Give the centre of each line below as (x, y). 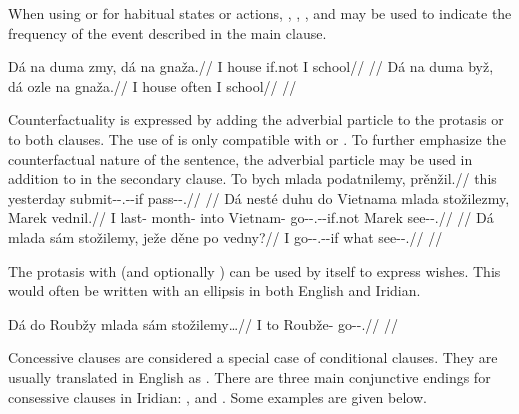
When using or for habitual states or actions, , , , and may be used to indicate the (260, 13)
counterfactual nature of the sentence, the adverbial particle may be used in (240, 158)
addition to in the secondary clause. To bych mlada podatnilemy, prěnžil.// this (252, 178)
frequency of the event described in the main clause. (167, 32)
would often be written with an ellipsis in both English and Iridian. (214, 290)
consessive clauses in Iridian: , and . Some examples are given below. (217, 396)
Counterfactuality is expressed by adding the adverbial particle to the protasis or (256, 119)
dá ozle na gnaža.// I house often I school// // (152, 85)
